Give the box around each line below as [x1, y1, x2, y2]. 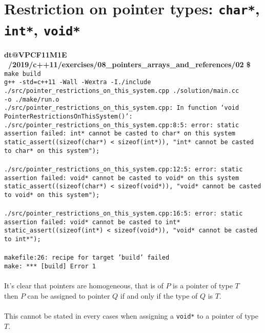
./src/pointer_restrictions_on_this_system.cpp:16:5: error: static [4, 210, 243, 218]
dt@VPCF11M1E [4, 49, 67, 60]
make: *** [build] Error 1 [4, 263, 96, 270]
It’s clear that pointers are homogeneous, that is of [4, 280, 164, 291]
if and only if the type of [120, 290, 198, 301]
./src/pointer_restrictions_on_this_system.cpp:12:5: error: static [4, 165, 243, 173]
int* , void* [4, 18, 80, 40]
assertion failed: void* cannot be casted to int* [4, 218, 180, 226]
